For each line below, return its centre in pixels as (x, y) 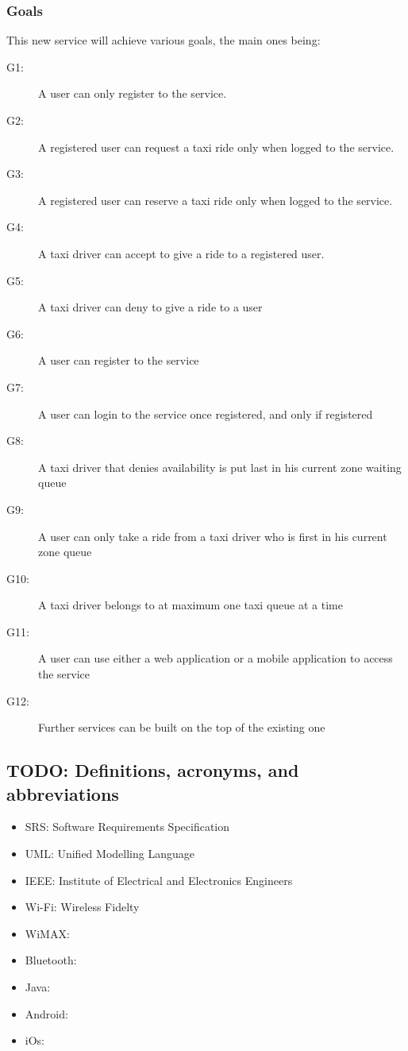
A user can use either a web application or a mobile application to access (216, 658)
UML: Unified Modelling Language (110, 854)
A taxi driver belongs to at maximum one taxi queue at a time (191, 605)
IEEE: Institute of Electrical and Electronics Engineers (159, 880)
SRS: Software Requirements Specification (127, 827)
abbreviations (63, 793)
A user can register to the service (119, 360)
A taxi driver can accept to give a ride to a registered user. (181, 253)
